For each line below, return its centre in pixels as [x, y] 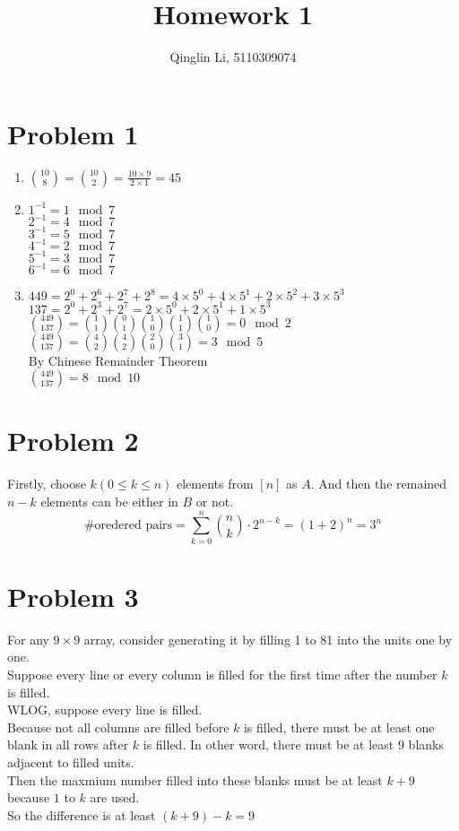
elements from [215, 484]
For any [28, 639]
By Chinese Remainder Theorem [118, 360]
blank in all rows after [68, 744]
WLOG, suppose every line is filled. [105, 710]
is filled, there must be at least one [339, 727]
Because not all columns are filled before [118, 727]
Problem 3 [73, 596]
